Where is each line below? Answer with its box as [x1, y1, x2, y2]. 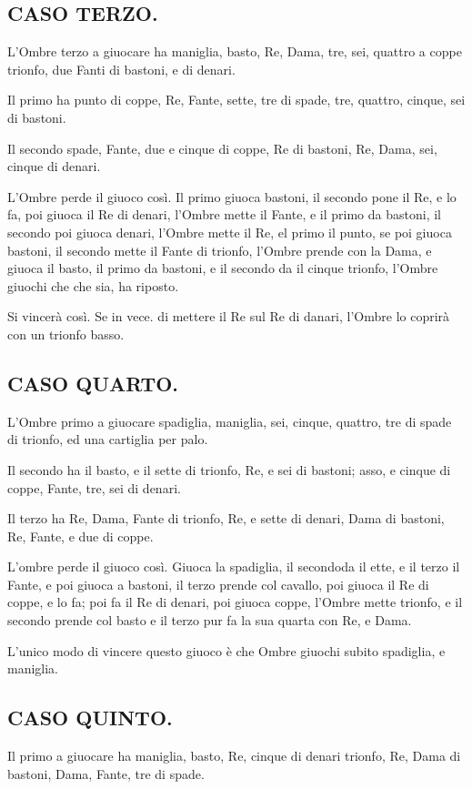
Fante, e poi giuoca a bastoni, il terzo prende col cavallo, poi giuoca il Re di [7, 574, 429, 593]
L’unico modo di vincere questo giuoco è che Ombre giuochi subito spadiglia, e [7, 641, 446, 660]
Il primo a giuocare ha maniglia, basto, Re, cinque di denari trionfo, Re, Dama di [7, 746, 461, 765]
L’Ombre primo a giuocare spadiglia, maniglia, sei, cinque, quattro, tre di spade [7, 411, 452, 430]
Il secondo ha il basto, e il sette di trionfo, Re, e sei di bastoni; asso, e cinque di [7, 460, 451, 479]
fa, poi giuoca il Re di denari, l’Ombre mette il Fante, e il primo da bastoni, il [7, 205, 441, 224]
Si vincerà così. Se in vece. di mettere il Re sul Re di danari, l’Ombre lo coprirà [7, 307, 450, 326]
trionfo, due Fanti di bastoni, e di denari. [7, 59, 236, 78]
